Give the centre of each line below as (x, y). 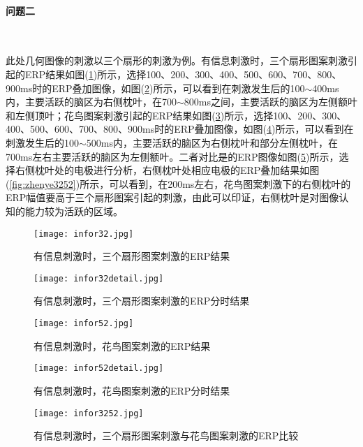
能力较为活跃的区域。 (74, 211)
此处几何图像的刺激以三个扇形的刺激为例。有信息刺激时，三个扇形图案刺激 (177, 60)
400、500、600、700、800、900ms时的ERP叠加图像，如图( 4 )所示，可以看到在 (180, 129)
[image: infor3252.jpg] (89, 413)
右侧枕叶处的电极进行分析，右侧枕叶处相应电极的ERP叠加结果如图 (167, 170)
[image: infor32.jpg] (84, 234)
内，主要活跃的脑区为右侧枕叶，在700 (91, 102)
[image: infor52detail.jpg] (99, 368)
